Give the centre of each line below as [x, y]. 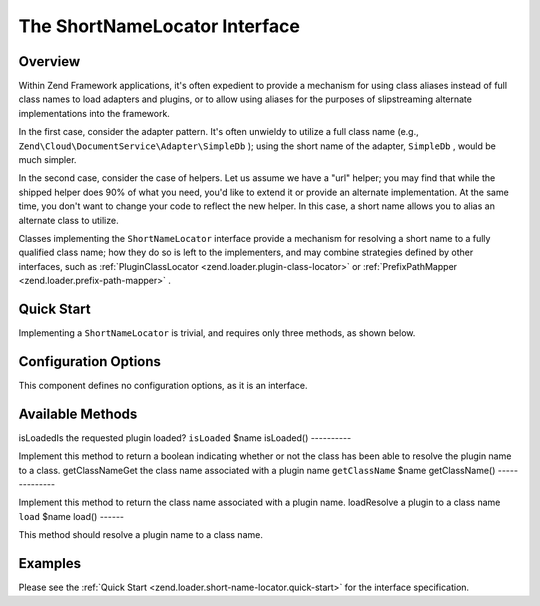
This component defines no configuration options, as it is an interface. [163, 385]
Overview [49, 61]
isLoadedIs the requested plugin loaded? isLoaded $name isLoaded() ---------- [185, 437]
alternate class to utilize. [68, 220]
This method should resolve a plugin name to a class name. [141, 535]
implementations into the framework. [94, 113]
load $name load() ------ [71, 516]
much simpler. [47, 160]
